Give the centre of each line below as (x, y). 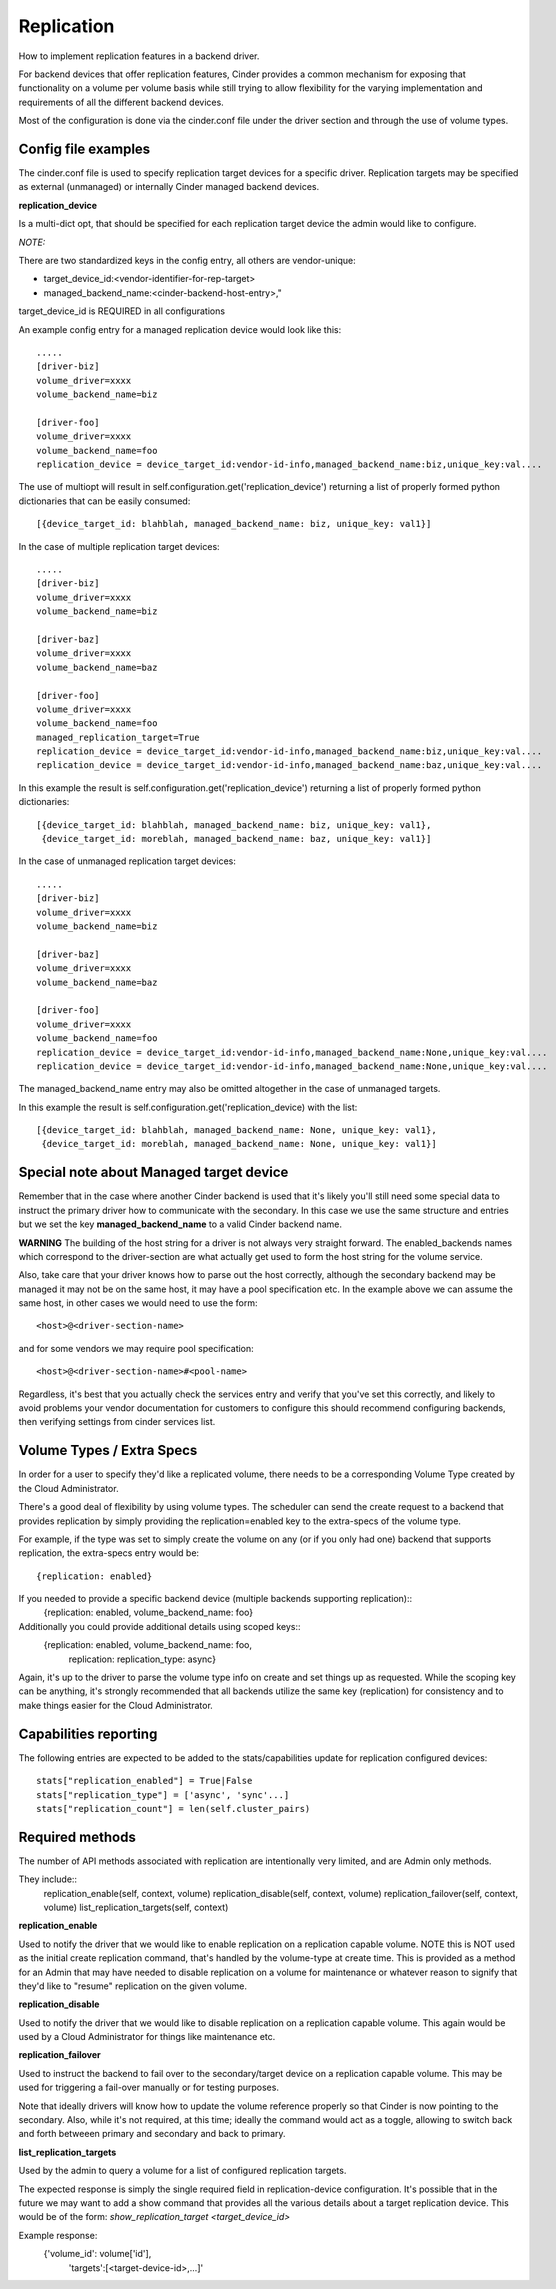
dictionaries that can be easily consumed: (104, 501)
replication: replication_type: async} (142, 1659)
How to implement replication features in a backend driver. (139, 56)
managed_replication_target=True (118, 737)
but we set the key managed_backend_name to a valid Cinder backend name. (180, 1224)
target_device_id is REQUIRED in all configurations (121, 311)
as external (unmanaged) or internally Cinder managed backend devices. (169, 187)
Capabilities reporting (88, 1733)
